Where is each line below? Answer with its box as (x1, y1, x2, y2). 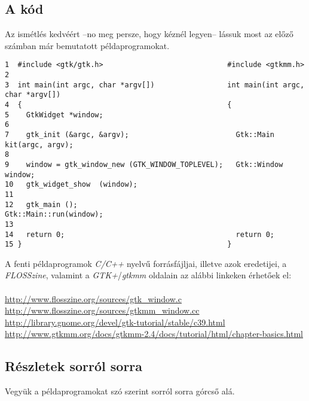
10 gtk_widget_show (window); (5, 180, 137, 189)
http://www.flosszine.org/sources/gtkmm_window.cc (5, 304, 200, 317)
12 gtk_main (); (5, 200, 78, 209)
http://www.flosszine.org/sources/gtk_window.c (5, 292, 182, 305)
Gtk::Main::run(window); (5, 210, 103, 219)
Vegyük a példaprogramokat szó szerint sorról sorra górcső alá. (5, 385, 235, 397)
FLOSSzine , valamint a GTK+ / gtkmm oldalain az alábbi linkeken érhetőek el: (5, 269, 292, 281)
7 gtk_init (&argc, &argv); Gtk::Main (5, 130, 275, 139)
